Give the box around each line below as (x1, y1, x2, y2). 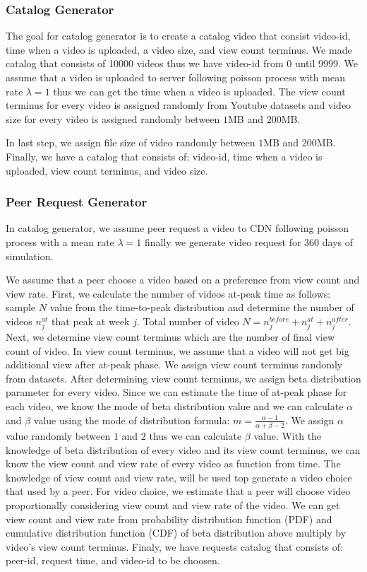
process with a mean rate (6, 234, 114, 249)
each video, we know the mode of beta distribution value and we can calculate (6, 399, 344, 414)
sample (6, 300, 36, 315)
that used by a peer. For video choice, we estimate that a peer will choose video (6, 484, 351, 498)
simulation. (6, 248, 54, 263)
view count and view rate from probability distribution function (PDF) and (6, 511, 332, 526)
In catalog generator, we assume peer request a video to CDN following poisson (6, 221, 349, 235)
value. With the (253, 428, 322, 443)
